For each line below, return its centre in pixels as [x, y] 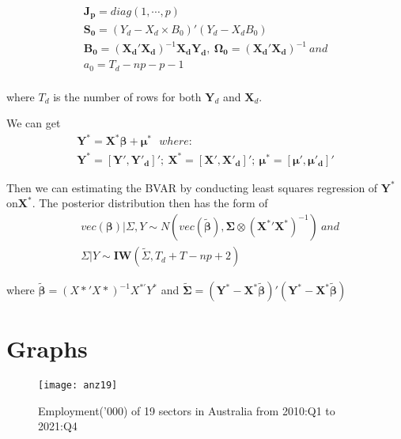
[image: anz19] [78, 386]
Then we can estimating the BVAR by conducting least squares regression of [192, 187]
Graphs [47, 348]
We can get [34, 123]
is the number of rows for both [127, 96]
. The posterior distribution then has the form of [150, 203]
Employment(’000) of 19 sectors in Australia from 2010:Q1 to [187, 410]
